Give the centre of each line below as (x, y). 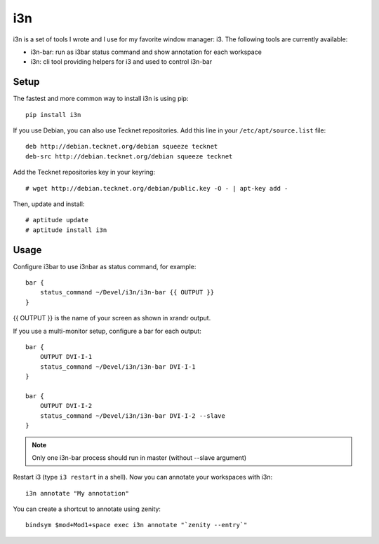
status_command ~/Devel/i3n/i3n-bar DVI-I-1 (118, 367)
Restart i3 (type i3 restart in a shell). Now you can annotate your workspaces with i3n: (143, 477)
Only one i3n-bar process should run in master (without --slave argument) (139, 457)
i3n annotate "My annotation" (78, 493)
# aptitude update (57, 220)
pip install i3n (53, 115)
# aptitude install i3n (66, 230)
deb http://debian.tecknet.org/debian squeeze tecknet (122, 147)
